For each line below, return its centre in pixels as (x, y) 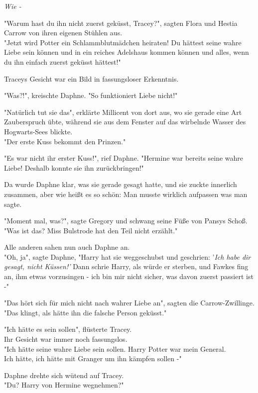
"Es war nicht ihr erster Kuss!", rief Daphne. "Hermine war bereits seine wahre (124, 158)
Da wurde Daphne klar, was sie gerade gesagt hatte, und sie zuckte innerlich (121, 184)
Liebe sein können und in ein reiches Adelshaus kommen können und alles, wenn (127, 52)
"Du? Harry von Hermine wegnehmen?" (64, 385)
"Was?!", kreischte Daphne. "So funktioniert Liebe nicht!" (91, 95)
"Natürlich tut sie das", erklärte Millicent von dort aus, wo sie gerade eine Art (123, 112)
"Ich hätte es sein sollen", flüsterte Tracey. (68, 329)
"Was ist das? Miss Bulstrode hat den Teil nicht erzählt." (91, 230)
